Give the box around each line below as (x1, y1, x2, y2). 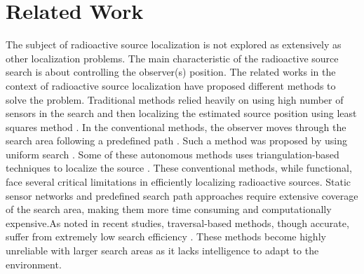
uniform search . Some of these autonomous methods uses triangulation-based (6, 146, 339, 161)
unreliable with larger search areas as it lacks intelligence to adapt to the (6, 243, 319, 258)
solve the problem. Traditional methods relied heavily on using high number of (6, 92, 344, 107)
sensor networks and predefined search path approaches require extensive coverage (6, 188, 358, 203)
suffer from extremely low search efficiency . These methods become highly (6, 229, 326, 244)
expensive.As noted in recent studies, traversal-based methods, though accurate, (6, 215, 349, 230)
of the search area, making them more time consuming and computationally (6, 202, 332, 217)
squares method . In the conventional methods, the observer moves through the (6, 119, 346, 134)
